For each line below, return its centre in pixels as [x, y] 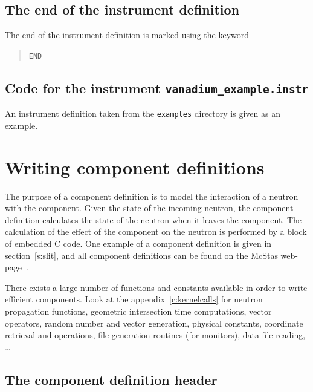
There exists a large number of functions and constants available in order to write [156, 287]
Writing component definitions [135, 167]
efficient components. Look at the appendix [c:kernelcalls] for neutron [134, 299]
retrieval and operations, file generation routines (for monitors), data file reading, [155, 335]
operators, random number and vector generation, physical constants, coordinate [154, 323]
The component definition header [111, 379]
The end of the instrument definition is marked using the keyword [127, 35]
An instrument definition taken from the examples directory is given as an [143, 113]
